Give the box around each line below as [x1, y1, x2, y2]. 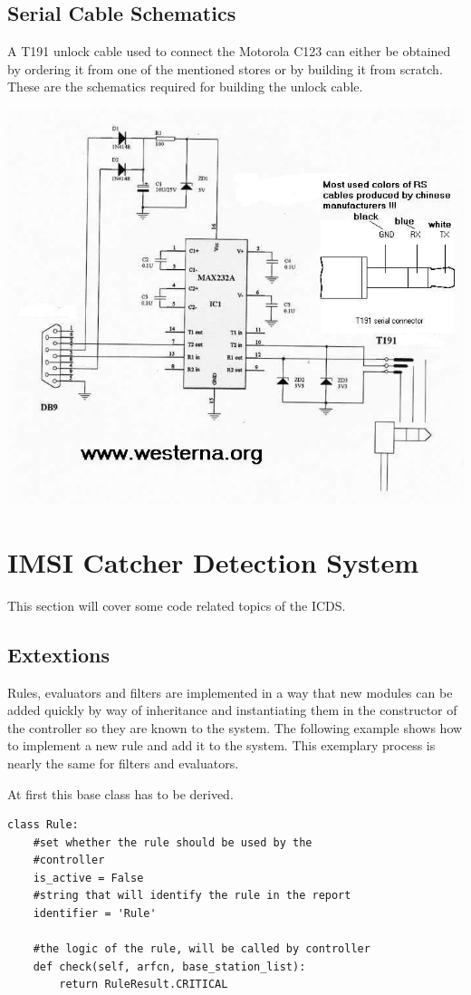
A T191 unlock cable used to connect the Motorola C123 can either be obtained [7, 42, 451, 61]
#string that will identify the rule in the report [33, 889, 351, 903]
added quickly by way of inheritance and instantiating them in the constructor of [7, 700, 457, 720]
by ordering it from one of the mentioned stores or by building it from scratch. [7, 59, 443, 78]
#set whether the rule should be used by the [33, 836, 312, 849]
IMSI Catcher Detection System [7, 543, 418, 580]
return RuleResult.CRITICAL [59, 978, 228, 991]
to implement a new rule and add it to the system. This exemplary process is [7, 736, 436, 755]
